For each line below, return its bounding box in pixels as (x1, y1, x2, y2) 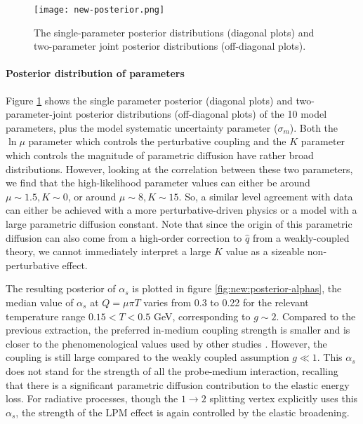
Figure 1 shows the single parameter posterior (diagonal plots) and (6, 93, 293, 107)
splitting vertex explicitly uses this (209, 391, 358, 406)
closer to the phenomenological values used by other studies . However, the (6, 336, 327, 350)
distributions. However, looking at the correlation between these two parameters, (6, 161, 353, 176)
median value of (6, 294, 74, 309)
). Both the (289, 120, 338, 135)
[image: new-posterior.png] (34, 5, 165, 15)
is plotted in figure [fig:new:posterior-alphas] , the (132, 281, 342, 296)
